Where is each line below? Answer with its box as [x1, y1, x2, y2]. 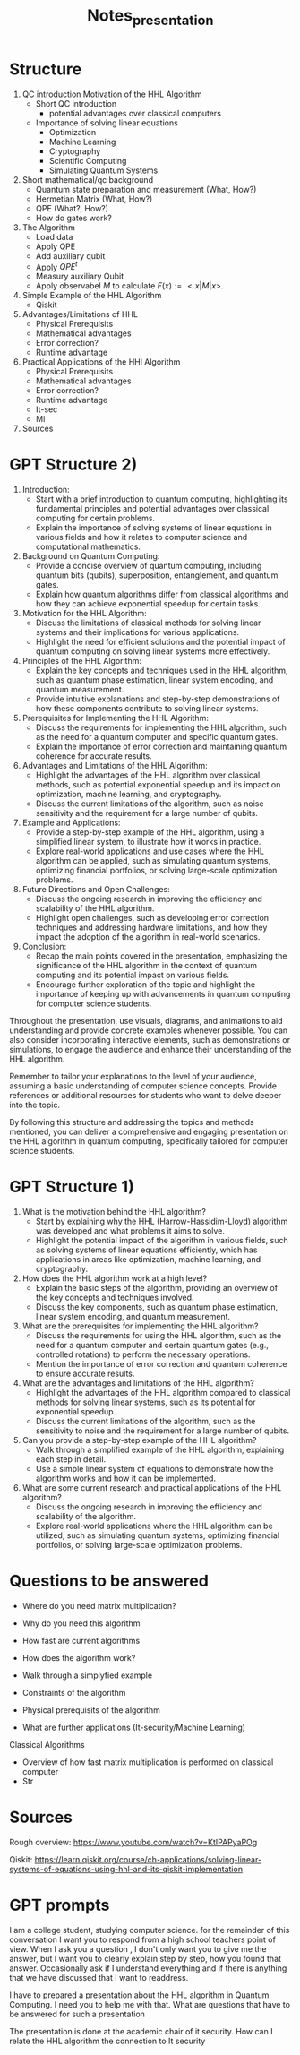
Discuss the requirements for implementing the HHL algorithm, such [35, 722, 287, 733]
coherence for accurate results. [35, 751, 152, 761]
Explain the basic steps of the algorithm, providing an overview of [35, 1283, 279, 1294]
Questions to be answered [9, 1571, 209, 1591]
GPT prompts [9, 1896, 110, 1915]
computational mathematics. [35, 541, 141, 552]
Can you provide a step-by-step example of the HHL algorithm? [21, 1435, 257, 1446]
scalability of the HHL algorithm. [35, 903, 155, 914]
